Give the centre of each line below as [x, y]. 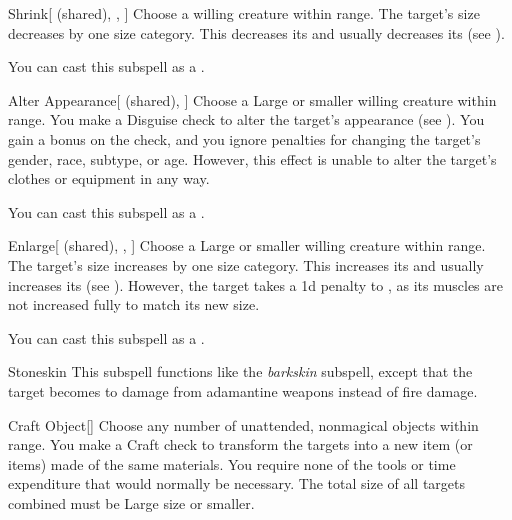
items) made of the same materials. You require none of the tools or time [232, 463]
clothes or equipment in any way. [109, 178]
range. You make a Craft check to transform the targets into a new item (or [240, 444]
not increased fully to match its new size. [134, 304]
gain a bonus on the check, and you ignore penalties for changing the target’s [244, 138]
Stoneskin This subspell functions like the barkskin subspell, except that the [240, 371]
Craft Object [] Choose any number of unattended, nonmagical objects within [243, 424]
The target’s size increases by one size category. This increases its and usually [246, 264]
